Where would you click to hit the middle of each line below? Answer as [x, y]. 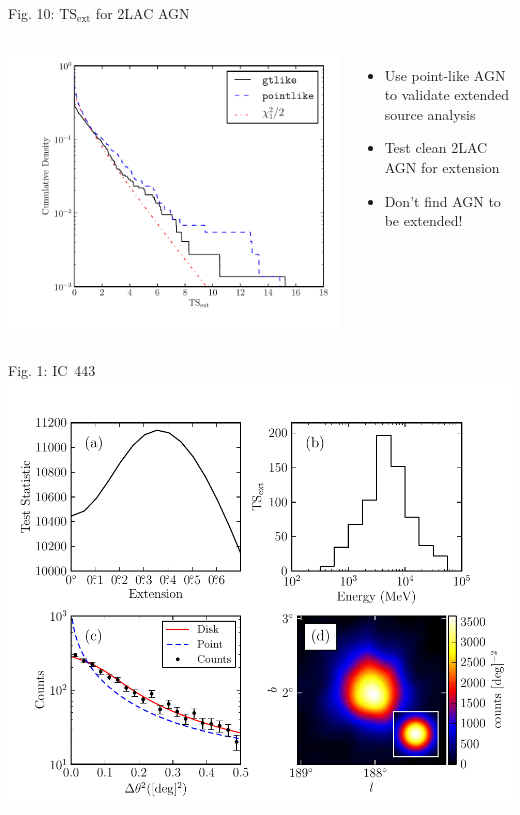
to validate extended [447, 94]
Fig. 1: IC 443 [52, 369]
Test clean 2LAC [436, 147]
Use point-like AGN [445, 74]
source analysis [430, 113]
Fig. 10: [31, 13]
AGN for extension [442, 166]
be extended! [423, 220]
